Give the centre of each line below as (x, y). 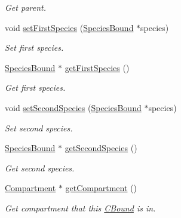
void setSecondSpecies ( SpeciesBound (73, 107)
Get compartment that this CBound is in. (80, 208)
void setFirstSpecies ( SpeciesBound (69, 27)
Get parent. (25, 7)
